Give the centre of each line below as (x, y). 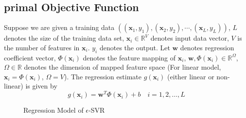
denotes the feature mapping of (129, 57)
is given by (41, 86)
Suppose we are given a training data (59, 27)
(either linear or (191, 76)
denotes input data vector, (190, 38)
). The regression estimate (103, 76)
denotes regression (207, 47)
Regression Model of (53, 110)
